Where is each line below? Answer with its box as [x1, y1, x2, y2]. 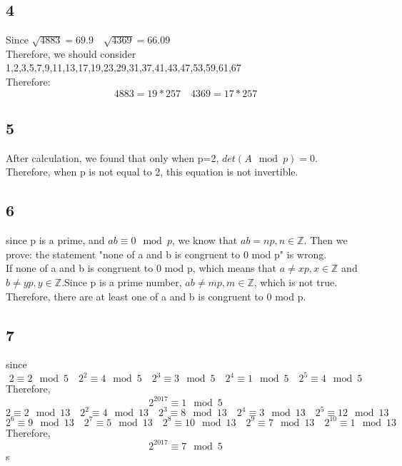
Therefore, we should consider [6, 46, 136, 61]
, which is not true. [253, 274, 338, 289]
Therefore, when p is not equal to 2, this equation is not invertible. [6, 164, 298, 179]
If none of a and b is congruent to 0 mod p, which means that [6, 260, 276, 275]
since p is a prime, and [6, 233, 105, 248]
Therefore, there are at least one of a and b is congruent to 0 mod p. [6, 288, 306, 303]
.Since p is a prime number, [61, 274, 182, 289]
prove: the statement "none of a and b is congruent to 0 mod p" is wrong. [6, 246, 327, 261]
